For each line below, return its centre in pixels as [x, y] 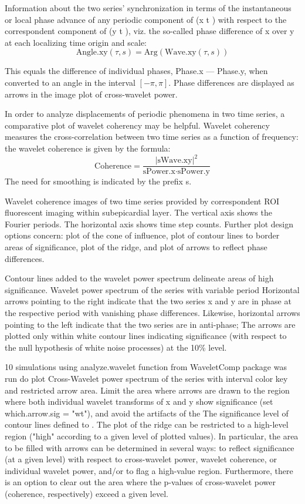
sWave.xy [175, 161]
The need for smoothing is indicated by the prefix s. [98, 181]
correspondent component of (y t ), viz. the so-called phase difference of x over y [150, 31]
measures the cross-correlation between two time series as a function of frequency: [152, 137]
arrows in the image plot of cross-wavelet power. [91, 94]
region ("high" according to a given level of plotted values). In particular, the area [152, 436]
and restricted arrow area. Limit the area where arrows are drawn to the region [147, 390]
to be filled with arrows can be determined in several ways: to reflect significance [150, 447]
